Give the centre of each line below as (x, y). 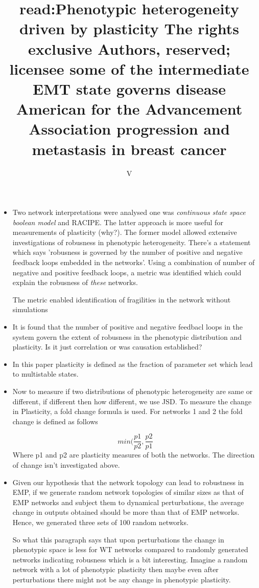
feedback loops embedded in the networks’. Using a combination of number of (134, 262)
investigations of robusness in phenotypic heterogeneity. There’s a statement (132, 242)
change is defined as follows (55, 421)
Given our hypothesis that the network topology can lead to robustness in (128, 482)
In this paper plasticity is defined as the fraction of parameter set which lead (133, 364)
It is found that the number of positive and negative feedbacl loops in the (128, 326)
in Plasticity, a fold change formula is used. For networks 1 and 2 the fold (127, 411)
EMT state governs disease (129, 88)
